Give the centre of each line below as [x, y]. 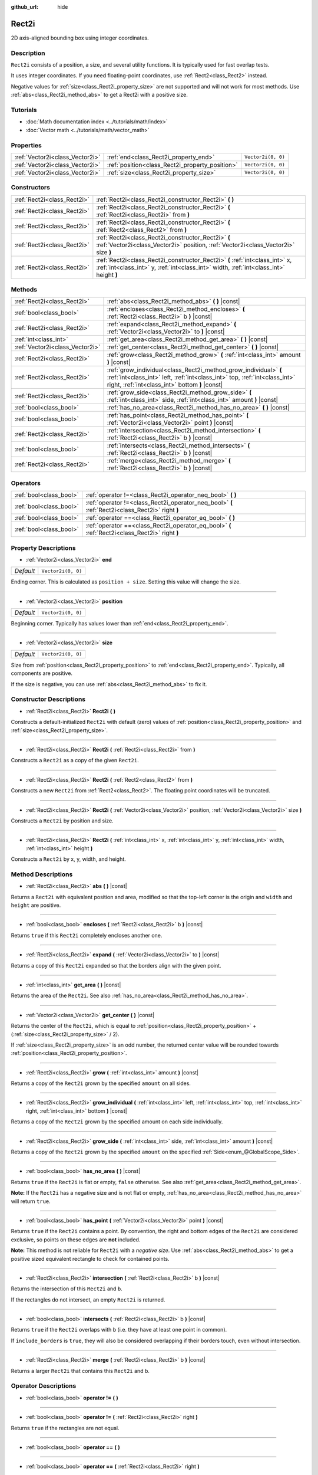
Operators [26, 483]
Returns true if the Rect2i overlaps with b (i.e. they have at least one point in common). [119, 1330]
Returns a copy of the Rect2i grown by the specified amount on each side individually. [117, 1122]
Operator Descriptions [44, 1386]
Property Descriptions [43, 548]
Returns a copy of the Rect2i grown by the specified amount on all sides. [101, 1083]
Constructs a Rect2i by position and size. [62, 821]
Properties [26, 145]
